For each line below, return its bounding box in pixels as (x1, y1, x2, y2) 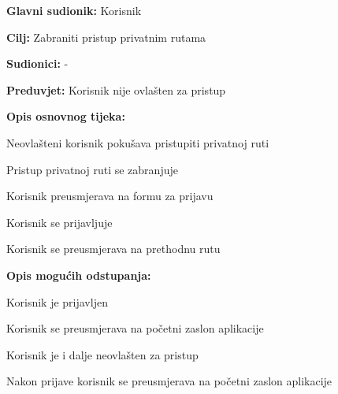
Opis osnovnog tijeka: (6, 108, 125, 125)
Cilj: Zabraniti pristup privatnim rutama (6, 28, 206, 45)
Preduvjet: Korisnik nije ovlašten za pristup (6, 81, 226, 98)
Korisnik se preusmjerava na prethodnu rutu (6, 240, 221, 257)
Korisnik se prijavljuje (6, 214, 113, 230)
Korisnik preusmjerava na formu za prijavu (6, 188, 214, 204)
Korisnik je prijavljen (6, 293, 108, 310)
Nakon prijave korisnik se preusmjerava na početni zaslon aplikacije (6, 373, 332, 389)
